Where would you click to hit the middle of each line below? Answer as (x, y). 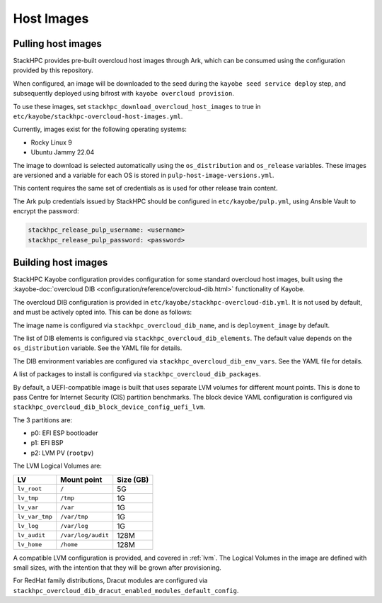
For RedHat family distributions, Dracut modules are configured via (110, 580)
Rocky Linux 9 (51, 142)
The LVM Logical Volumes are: (58, 466)
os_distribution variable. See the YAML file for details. (98, 348)
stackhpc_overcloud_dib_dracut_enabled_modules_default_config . (126, 590)
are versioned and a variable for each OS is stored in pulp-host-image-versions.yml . (144, 175)
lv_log (28, 526)
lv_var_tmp (35, 517)
